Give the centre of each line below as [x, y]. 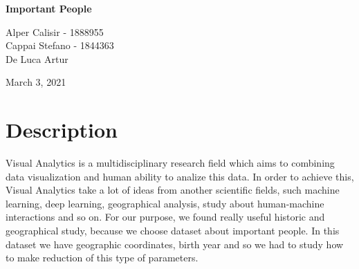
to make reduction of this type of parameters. [102, 258]
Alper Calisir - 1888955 [55, 31]
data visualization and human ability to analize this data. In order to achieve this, [180, 176]
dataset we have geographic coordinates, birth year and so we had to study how [175, 244]
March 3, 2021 [36, 82]
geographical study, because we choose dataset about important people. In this [173, 231]
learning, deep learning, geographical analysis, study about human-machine [165, 203]
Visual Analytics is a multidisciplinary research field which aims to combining [170, 163]
